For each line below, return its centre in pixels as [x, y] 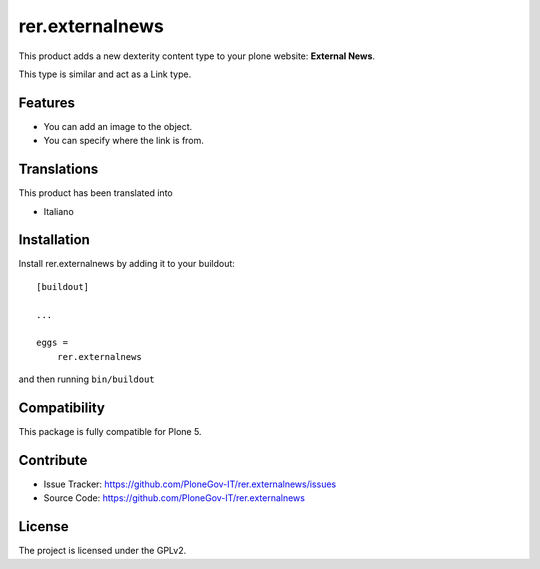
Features [46, 102]
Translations [58, 169]
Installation [54, 240]
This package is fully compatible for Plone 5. [110, 432]
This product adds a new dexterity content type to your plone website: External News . [196, 56]
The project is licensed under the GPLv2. [102, 551]
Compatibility [61, 407]
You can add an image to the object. [118, 126]
